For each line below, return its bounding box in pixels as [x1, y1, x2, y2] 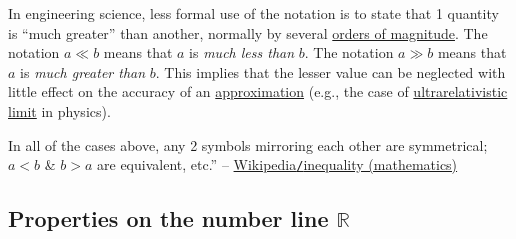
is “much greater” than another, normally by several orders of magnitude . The [8, 22, 488, 43]
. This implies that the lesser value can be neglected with [155, 61, 506, 82]
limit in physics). [8, 100, 111, 121]
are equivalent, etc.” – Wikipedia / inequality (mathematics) [97, 154, 458, 175]
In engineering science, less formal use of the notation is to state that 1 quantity [8, 3, 499, 23]
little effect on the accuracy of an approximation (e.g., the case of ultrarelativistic [8, 81, 508, 102]
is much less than [189, 42, 295, 63]
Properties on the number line [8, 203, 329, 234]
